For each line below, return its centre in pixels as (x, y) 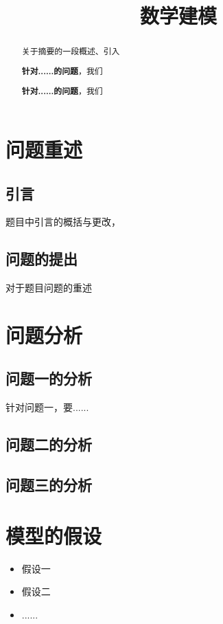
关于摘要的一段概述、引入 (71, 51)
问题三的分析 (49, 485)
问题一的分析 (49, 378)
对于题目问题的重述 (49, 288)
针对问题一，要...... (47, 407)
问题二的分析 (49, 444)
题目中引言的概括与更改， (63, 222)
